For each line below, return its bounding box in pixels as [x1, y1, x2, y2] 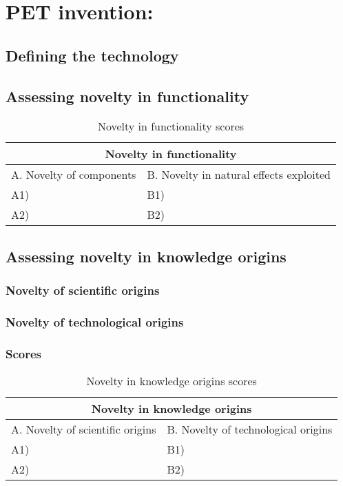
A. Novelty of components [11, 166, 136, 183]
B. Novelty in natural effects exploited [147, 166, 331, 183]
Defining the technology [6, 44, 179, 66]
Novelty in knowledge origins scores [86, 373, 257, 389]
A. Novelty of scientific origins [11, 421, 156, 438]
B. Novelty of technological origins [167, 421, 333, 438]
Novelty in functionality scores [97, 118, 245, 135]
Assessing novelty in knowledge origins [6, 245, 287, 266]
